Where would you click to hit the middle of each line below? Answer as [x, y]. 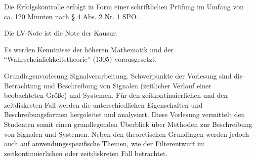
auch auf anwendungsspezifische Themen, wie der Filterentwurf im [105, 143]
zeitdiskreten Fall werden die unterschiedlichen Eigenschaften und [103, 104]
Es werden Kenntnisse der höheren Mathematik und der [89, 49]
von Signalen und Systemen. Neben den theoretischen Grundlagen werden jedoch [127, 134]
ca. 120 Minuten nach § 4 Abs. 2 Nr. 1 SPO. [71, 16]
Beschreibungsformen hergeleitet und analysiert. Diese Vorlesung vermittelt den [125, 114]
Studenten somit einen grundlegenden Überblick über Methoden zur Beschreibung [128, 124]
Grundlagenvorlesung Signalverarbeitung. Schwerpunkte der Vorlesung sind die [123, 75]
